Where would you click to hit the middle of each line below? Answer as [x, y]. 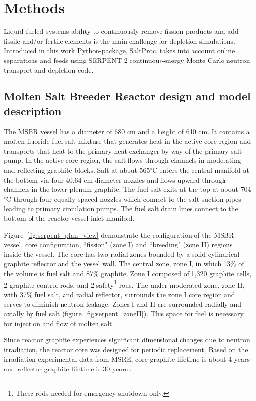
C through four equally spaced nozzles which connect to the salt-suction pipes [124, 199]
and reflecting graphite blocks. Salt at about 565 [77, 170]
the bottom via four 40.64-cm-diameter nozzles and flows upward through [115, 179]
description [33, 110]
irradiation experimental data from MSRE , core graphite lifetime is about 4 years [127, 359]
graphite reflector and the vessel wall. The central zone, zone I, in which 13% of [124, 263]
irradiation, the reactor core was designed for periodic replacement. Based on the [126, 349]
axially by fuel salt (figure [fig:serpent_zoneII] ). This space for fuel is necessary [124, 314]
